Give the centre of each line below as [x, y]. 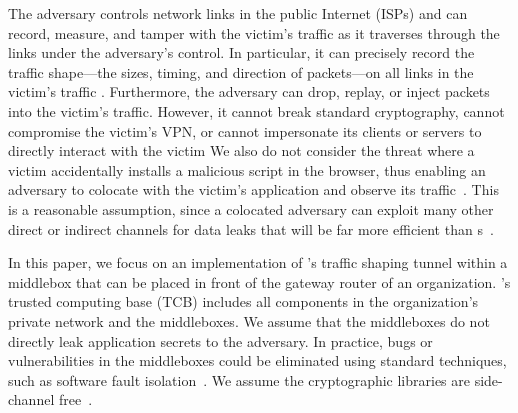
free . [75, 399]
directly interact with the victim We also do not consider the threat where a [241, 150]
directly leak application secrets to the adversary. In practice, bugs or [220, 340]
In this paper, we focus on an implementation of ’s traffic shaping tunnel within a [258, 262]
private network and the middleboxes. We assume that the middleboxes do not [249, 320]
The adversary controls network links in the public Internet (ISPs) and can [238, 13]
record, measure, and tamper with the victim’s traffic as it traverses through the [254, 32]
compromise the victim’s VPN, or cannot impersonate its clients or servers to [245, 130]
